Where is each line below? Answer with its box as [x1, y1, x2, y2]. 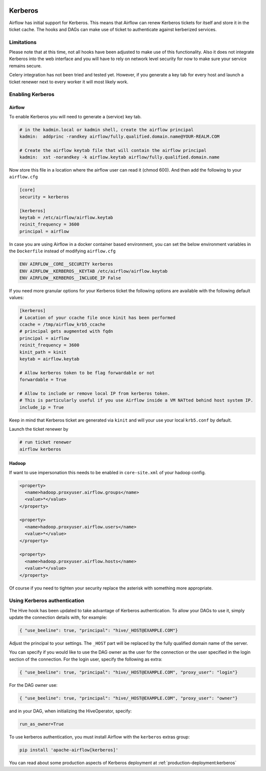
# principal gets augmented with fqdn [19, 328, 113, 334]
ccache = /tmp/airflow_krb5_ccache [19, 322, 105, 327]
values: [9, 295, 24, 301]
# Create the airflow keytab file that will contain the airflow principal [19, 147, 207, 153]
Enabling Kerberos [9, 91, 55, 98]
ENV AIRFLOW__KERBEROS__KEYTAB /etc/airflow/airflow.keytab [19, 268, 168, 274]
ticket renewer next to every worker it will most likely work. [9, 79, 129, 85]
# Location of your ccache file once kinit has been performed [19, 315, 176, 320]
